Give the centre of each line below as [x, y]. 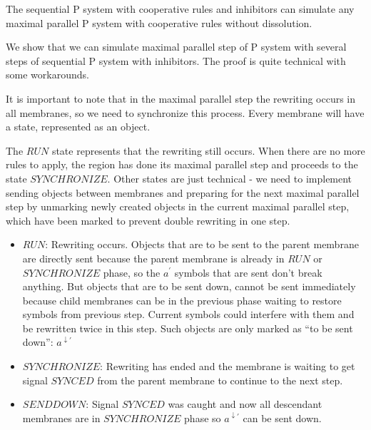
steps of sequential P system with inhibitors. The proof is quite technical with [176, 60]
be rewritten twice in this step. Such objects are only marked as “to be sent [188, 328]
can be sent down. [282, 418]
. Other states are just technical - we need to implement [230, 178]
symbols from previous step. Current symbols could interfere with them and [188, 314]
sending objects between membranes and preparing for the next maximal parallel [183, 192]
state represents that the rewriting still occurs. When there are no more [208, 150]
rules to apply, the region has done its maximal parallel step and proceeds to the [182, 164]
